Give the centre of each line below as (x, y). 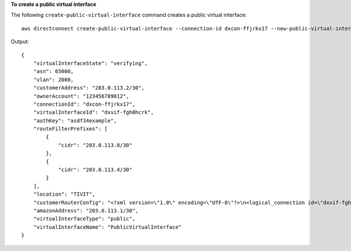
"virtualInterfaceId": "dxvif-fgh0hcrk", (94, 112)
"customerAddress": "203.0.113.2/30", (89, 88)
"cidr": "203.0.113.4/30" (95, 170)
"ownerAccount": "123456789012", (81, 96)
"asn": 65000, (54, 71)
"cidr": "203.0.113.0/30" (95, 145)
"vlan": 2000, (54, 80)
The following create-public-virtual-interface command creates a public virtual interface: (129, 15)
